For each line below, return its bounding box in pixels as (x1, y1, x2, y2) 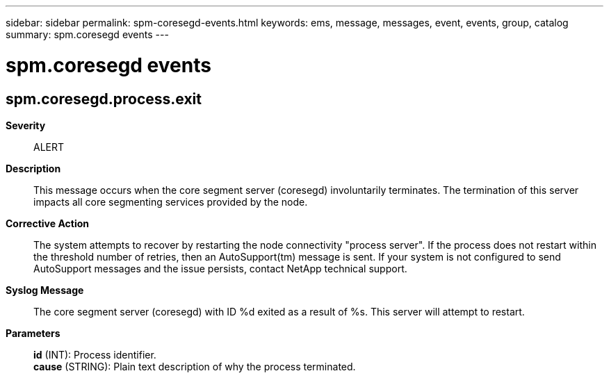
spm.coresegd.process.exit (6, 90, 202, 108)
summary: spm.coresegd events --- (6, 28, 169, 40)
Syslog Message (6, 283, 84, 296)
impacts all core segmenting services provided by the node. (33, 195, 308, 208)
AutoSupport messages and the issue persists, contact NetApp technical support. (33, 262, 407, 274)
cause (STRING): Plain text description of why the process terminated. (33, 360, 356, 372)
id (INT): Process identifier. (33, 348, 156, 361)
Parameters (6, 327, 60, 339)
